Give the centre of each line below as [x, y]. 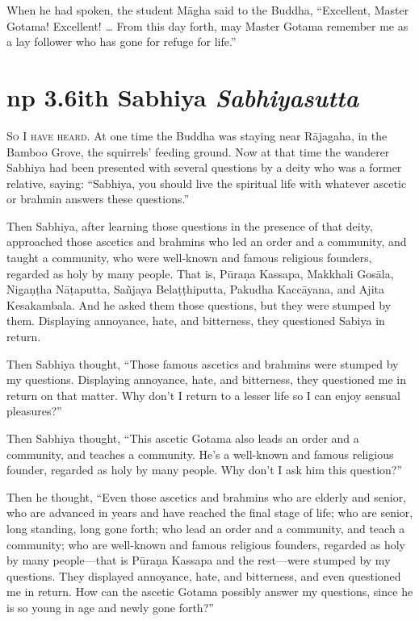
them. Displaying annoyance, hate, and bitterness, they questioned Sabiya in [196, 321]
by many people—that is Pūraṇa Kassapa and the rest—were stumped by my [199, 560]
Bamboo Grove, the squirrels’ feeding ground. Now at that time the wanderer [198, 151]
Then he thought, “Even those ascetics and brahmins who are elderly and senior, [207, 496]
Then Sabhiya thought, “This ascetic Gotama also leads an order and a [183, 438]
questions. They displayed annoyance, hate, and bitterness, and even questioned [204, 575]
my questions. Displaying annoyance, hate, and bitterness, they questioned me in [206, 379]
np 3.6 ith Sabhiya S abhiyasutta [183, 97]
